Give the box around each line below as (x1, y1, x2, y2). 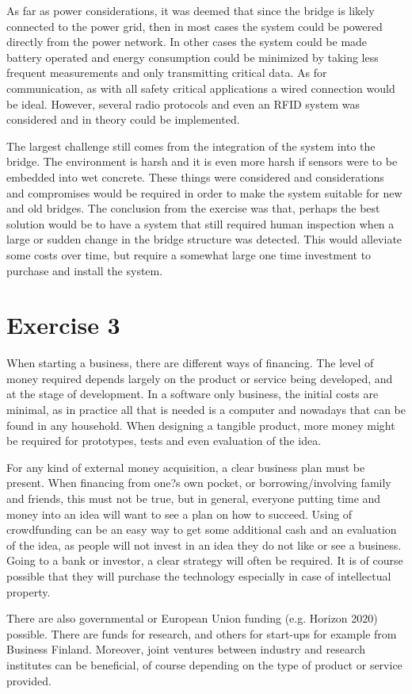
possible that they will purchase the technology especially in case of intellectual (6, 567, 391, 584)
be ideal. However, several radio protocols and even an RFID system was (6, 95, 360, 112)
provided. (6, 672, 51, 688)
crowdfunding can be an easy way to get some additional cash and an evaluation (6, 521, 397, 538)
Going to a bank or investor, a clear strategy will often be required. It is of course (6, 552, 403, 569)
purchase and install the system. (6, 262, 163, 278)
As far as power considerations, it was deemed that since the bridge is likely (6, 2, 375, 18)
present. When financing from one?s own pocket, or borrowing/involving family (6, 474, 391, 491)
